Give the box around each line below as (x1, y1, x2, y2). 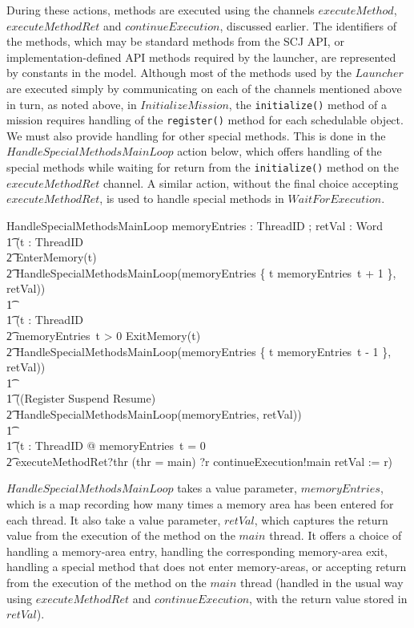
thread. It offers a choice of (269, 527, 402, 544)
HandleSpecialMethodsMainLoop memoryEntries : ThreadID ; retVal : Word (6, 217, 383, 233)
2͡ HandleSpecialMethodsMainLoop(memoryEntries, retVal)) (6, 406, 302, 423)
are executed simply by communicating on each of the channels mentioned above (6, 79, 402, 96)
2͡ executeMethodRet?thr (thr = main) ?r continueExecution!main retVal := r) (6, 452, 393, 469)
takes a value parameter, (177, 480, 298, 496)
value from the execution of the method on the (6, 527, 235, 544)
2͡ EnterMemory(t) (6, 249, 97, 265)
